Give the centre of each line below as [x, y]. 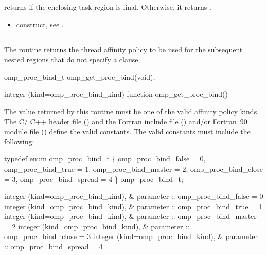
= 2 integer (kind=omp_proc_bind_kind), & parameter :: [97, 226]
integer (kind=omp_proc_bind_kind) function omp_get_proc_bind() [116, 94]
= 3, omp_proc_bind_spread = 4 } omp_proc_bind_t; [94, 179]
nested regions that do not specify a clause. [72, 59]
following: [19, 141]
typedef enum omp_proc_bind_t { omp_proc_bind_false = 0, [105, 159]
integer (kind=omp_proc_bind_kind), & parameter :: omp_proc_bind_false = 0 [134, 196]
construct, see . [40, 24]
